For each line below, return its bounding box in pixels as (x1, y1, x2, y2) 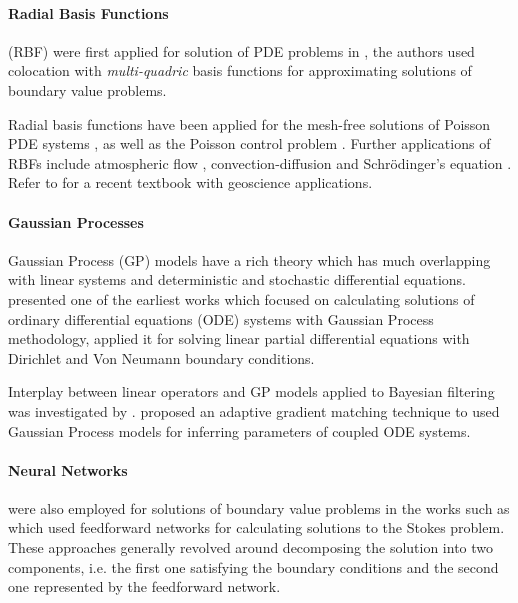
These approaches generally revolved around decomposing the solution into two (8, 537, 494, 558)
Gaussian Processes (8, 211, 144, 232)
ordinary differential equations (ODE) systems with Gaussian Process (8, 308, 434, 329)
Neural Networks (8, 459, 128, 480)
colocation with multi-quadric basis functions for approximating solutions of (8, 60, 472, 81)
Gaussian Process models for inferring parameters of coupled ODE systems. (8, 420, 471, 441)
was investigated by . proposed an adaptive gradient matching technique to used (8, 400, 500, 421)
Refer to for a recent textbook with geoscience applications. (8, 172, 373, 193)
